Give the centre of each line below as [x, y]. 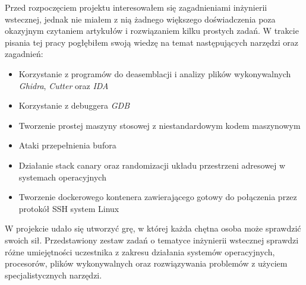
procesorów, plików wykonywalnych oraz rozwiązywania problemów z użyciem [146, 263]
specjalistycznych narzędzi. [53, 275]
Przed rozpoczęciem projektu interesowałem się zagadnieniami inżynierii [136, 7]
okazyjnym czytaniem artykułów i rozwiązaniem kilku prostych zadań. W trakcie [152, 31]
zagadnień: [24, 54]
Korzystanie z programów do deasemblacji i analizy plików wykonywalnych [155, 73]
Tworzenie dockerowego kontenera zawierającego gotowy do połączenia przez [158, 197]
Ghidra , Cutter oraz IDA [64, 85]
